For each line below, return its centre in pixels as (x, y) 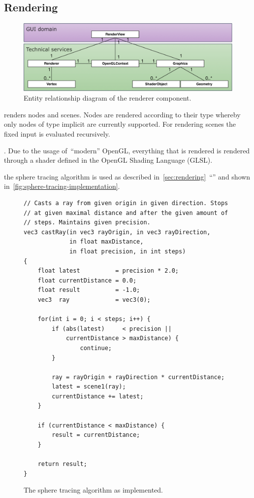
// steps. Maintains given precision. (87, 223)
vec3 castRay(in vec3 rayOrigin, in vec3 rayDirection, (117, 232)
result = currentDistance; (96, 435)
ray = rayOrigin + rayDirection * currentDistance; (138, 377)
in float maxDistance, (107, 242)
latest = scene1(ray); (89, 387)
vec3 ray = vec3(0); (94, 300)
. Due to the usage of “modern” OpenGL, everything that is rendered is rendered (127, 150)
